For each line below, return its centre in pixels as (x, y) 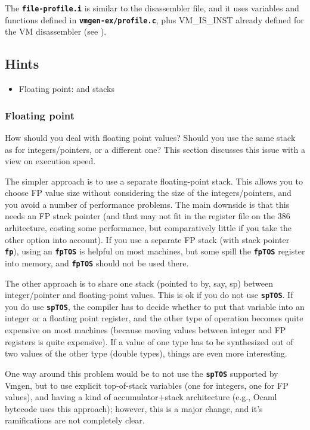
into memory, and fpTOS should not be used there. (97, 262)
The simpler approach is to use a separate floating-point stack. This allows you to (154, 181)
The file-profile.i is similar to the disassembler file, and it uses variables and (152, 8)
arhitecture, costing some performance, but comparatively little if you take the (148, 228)
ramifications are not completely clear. (75, 420)
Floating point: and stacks (66, 89)
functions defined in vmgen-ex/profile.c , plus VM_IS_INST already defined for (154, 19)
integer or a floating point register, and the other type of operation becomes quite (154, 318)
